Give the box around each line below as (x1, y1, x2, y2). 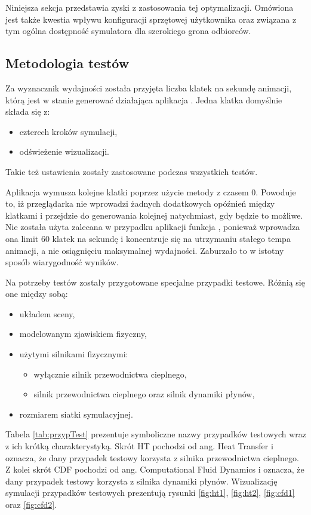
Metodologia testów (5, 54, 130, 72)
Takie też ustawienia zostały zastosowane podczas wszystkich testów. (5, 165, 258, 177)
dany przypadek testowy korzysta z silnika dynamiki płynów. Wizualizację (5, 474, 278, 487)
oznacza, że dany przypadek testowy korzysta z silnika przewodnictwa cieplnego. (5, 451, 299, 464)
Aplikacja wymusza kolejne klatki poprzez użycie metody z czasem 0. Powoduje (5, 185, 296, 198)
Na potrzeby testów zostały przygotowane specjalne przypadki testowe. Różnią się (5, 275, 305, 288)
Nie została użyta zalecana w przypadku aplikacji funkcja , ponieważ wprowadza (5, 220, 300, 233)
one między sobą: (5, 287, 68, 300)
